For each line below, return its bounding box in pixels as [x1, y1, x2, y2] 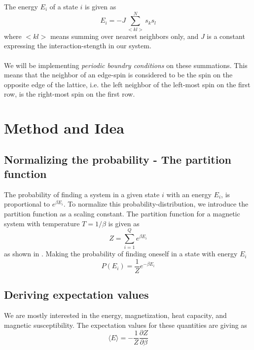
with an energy [166, 189, 212, 199]
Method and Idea [4, 118, 125, 138]
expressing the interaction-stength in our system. [4, 40, 151, 51]
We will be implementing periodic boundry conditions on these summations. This [4, 60, 248, 70]
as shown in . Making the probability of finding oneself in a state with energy [4, 248, 238, 259]
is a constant [207, 31, 245, 41]
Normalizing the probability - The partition [4, 151, 231, 167]
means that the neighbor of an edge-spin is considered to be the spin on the [4, 70, 233, 80]
